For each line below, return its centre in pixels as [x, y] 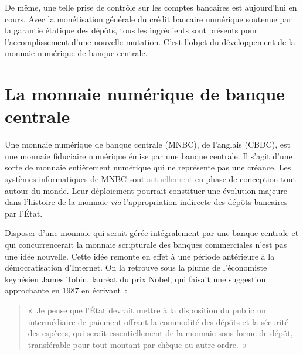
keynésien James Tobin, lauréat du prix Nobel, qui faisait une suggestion [135, 279]
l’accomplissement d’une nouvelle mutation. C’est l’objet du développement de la [150, 41]
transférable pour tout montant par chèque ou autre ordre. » [137, 344]
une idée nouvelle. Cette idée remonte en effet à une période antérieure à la [140, 256]
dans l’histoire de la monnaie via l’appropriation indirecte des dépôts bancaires [146, 202]
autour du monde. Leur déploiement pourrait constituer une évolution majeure [146, 190]
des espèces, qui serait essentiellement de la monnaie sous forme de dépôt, [160, 333]
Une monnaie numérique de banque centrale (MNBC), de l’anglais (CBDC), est [147, 144]
